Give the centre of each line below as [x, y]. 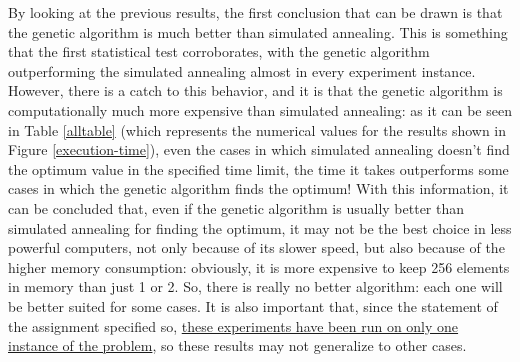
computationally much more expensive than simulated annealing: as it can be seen [260, 109]
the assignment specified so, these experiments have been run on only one [233, 325]
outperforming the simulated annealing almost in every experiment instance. [242, 70]
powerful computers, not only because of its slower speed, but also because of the [256, 247]
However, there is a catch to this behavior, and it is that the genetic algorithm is [255, 90]
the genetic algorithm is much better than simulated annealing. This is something [258, 31]
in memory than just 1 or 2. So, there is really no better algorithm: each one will [255, 286]
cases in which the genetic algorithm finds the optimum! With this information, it [258, 188]
